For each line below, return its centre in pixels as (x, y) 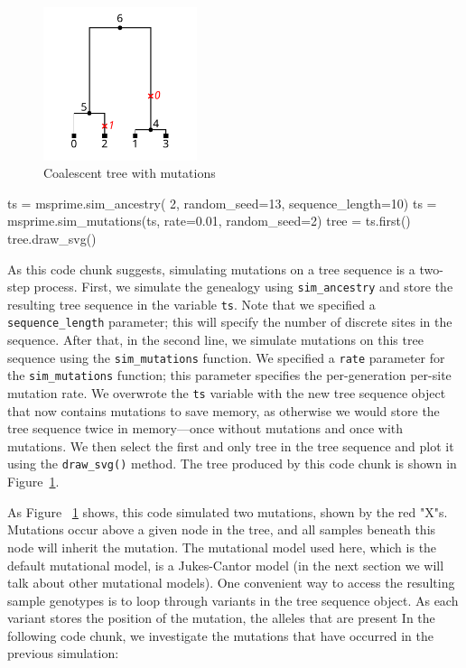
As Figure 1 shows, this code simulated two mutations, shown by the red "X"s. (228, 511)
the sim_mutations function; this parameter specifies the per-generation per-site (229, 375)
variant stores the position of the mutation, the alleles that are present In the (221, 618)
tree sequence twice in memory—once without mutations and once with (205, 428)
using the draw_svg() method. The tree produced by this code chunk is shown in (232, 464)
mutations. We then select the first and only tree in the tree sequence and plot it (231, 445)
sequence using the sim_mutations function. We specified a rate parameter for (226, 357)
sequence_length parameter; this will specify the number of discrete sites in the (230, 322)
